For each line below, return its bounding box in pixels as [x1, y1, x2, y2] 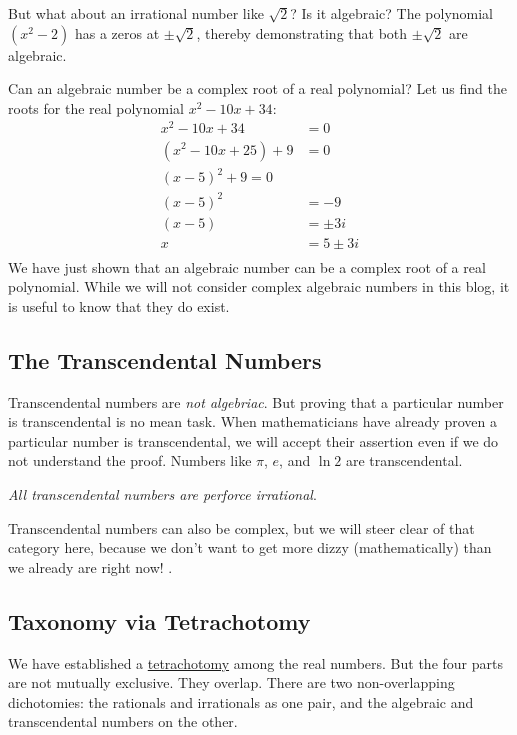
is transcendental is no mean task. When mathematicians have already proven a [8, 411, 497, 432]
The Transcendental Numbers [8, 344, 322, 375]
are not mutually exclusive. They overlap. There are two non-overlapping [8, 672, 455, 693]
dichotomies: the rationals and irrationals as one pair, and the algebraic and [8, 691, 474, 712]
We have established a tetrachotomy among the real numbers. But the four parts [8, 652, 503, 673]
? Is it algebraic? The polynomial [290, 3, 494, 23]
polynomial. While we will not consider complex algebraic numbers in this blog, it [8, 276, 510, 297]
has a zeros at [74, 22, 160, 43]
